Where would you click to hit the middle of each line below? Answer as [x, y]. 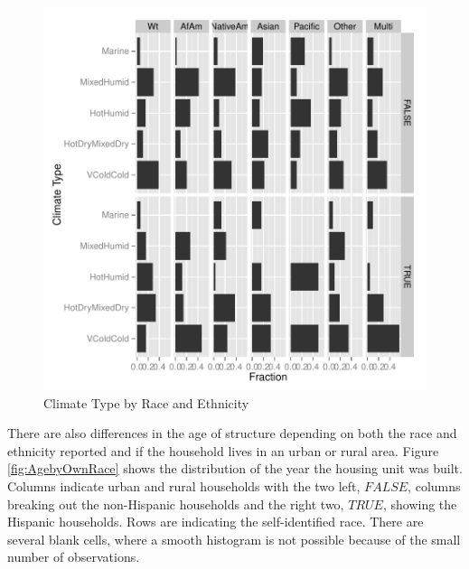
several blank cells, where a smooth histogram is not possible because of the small [234, 539]
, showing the [420, 504]
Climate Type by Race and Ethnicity [146, 402]
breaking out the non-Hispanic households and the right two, [176, 504]
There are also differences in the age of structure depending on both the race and [232, 433]
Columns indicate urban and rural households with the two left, [184, 485]
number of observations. [74, 557]
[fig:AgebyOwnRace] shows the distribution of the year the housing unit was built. [235, 468]
